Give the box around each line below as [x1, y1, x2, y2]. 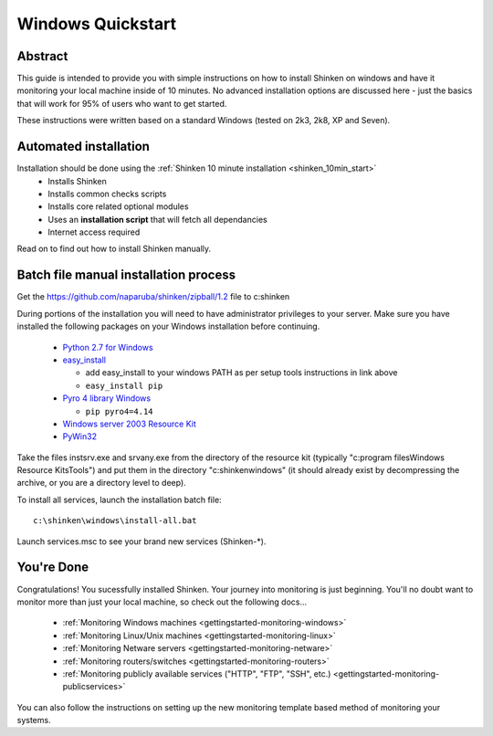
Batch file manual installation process [16, 268, 236, 283]
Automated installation [16, 139, 151, 154]
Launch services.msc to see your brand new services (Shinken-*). [16, 535, 267, 547]
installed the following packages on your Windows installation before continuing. [16, 321, 320, 332]
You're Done [16, 560, 89, 575]
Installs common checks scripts [47, 188, 167, 199]
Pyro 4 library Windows [62, 393, 151, 404]
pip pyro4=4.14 [85, 406, 154, 416]
